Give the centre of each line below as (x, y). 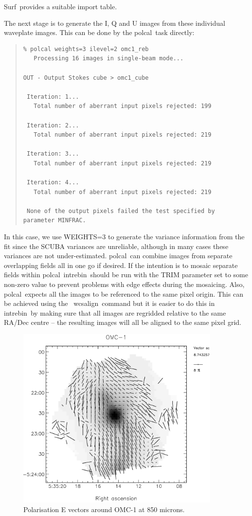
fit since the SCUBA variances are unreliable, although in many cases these (116, 246)
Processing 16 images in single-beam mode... (109, 59)
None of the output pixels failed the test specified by (121, 211)
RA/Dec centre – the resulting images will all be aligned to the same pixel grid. (123, 322)
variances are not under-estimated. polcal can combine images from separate (118, 256)
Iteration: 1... (53, 97)
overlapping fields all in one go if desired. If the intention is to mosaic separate (121, 265)
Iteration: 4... (53, 183)
